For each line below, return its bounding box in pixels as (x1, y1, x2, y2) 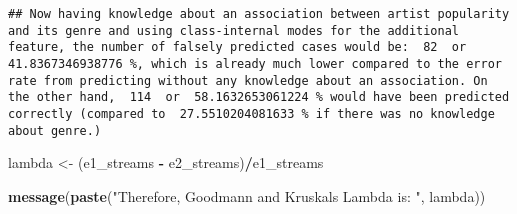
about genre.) (8, 123, 102, 138)
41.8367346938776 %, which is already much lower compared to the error (8, 56, 502, 71)
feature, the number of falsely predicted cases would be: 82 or (8, 40, 467, 55)
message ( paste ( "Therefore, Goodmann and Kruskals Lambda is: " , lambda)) (8, 185, 486, 206)
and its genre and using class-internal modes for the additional (8, 23, 460, 38)
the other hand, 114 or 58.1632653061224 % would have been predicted (8, 90, 510, 105)
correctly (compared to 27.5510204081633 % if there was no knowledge (8, 106, 495, 121)
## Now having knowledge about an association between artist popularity (8, 7, 510, 21)
